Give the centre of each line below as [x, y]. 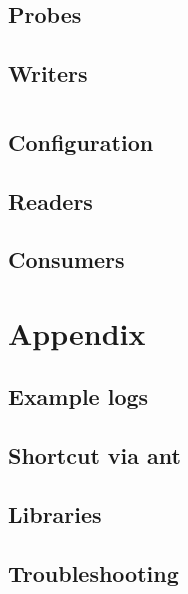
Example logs [78, 396]
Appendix [77, 332]
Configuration [81, 141]
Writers [48, 73]
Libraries [55, 514]
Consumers [66, 259]
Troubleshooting [93, 572]
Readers [50, 200]
